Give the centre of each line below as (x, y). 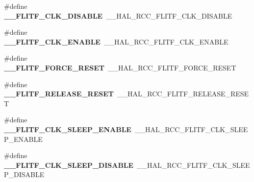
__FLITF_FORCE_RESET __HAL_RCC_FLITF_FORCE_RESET (120, 67)
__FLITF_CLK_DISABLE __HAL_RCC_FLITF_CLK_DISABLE (118, 15)
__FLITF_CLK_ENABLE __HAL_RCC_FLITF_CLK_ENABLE (116, 41)
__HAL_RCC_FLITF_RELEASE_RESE (183, 94)
